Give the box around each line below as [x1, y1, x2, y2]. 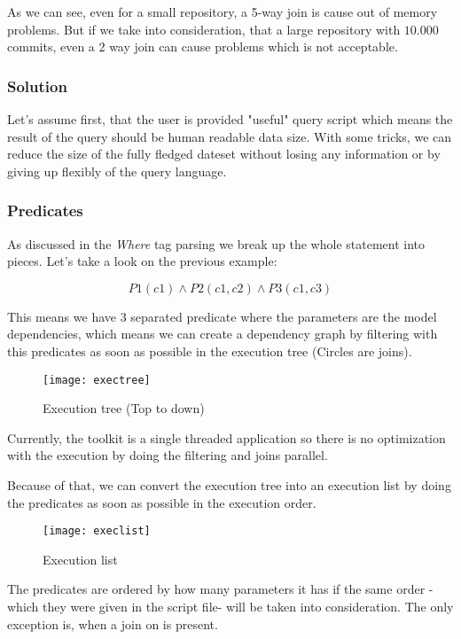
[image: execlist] [43, 525, 151, 538]
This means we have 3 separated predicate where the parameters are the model [7, 307, 437, 325]
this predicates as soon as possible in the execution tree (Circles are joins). [7, 341, 412, 360]
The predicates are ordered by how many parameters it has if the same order [7, 580, 426, 598]
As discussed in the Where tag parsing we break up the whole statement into [7, 234, 425, 253]
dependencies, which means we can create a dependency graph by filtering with [7, 324, 438, 343]
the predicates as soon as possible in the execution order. [7, 493, 316, 511]
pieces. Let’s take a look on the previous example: [7, 252, 277, 270]
